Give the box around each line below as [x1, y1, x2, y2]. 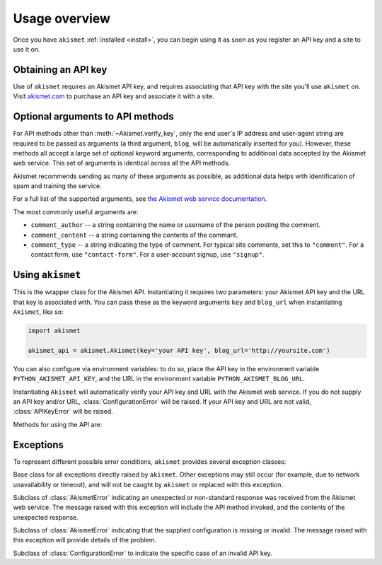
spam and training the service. [13, 182, 102, 190]
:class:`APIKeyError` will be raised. [13, 407, 113, 416]
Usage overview [13, 11, 111, 26]
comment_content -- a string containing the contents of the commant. [30, 231, 238, 239]
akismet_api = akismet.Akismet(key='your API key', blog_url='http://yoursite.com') [28, 346, 330, 354]
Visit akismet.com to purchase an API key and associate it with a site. [13, 92, 215, 100]
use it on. [13, 45, 40, 53]
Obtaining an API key [13, 64, 108, 76]
